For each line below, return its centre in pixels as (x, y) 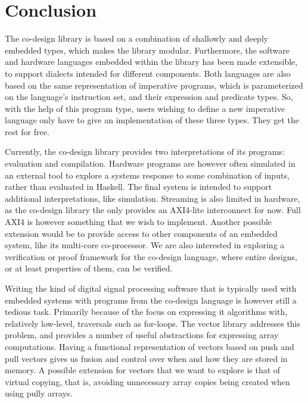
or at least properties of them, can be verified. (89, 268)
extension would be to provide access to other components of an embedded (141, 233)
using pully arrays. (39, 393)
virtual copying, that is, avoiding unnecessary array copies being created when (147, 381)
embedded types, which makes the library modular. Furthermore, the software (147, 50)
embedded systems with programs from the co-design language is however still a (151, 300)
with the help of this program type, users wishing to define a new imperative (145, 108)
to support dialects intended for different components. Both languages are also (148, 73)
